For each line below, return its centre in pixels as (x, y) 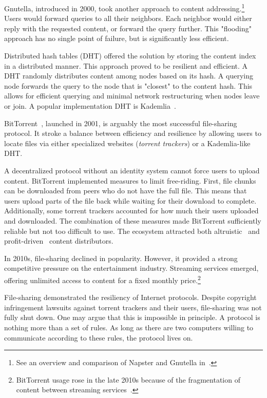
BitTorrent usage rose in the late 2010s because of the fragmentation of (128, 379)
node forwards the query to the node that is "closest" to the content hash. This (128, 85)
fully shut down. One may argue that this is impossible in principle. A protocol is (132, 317)
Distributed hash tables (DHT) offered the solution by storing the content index (130, 56)
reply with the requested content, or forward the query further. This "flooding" (128, 28)
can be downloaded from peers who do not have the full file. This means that (126, 191)
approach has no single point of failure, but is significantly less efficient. (117, 38)
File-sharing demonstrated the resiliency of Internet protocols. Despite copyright (130, 297)
